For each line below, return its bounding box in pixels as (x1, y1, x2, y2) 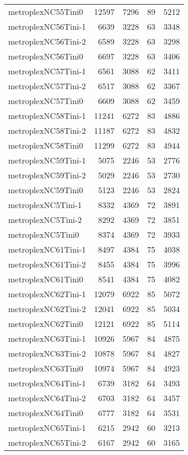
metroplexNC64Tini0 (8, 407, 83, 419)
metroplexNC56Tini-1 (8, 20, 86, 32)
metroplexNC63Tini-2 (8, 347, 86, 359)
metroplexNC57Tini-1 (8, 65, 86, 77)
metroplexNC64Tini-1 (8, 377, 86, 389)
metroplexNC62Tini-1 (8, 288, 86, 300)
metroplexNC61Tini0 (8, 273, 83, 285)
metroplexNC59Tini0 (8, 184, 83, 196)
